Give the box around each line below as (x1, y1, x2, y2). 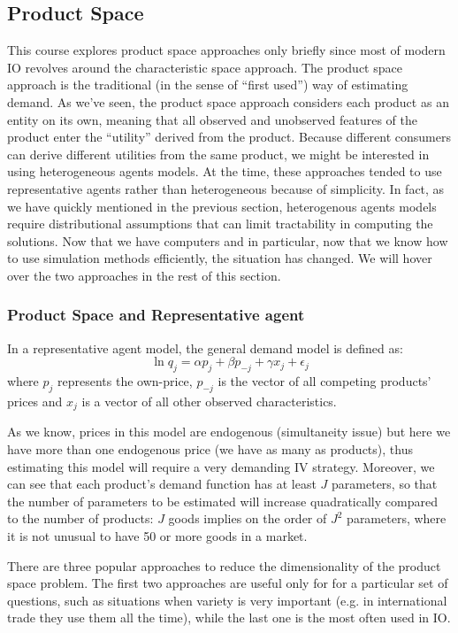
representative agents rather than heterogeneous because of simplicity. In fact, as (7, 179, 445, 197)
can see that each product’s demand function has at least (7, 475, 317, 493)
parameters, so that (332, 475, 438, 493)
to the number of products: (7, 509, 154, 528)
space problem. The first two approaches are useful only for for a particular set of (7, 574, 448, 592)
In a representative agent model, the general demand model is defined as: (7, 338, 403, 357)
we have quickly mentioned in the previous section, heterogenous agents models (7, 197, 437, 215)
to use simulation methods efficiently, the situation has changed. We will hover (7, 249, 432, 267)
